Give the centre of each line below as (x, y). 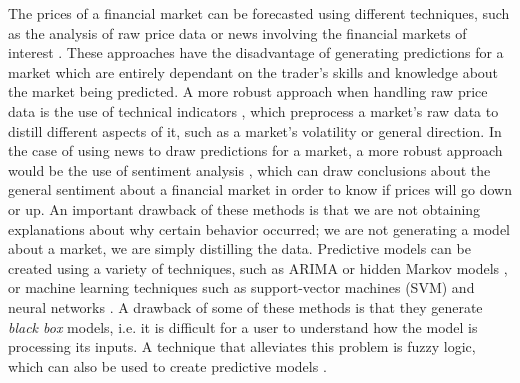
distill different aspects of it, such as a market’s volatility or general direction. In (255, 130)
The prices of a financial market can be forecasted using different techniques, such (259, 13)
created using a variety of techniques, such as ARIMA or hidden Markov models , (258, 267)
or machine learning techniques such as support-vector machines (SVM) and (241, 287)
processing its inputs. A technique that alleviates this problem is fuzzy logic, (242, 346)
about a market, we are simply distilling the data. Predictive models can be (239, 248)
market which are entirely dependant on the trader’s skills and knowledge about (253, 71)
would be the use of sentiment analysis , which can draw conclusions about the (249, 169)
